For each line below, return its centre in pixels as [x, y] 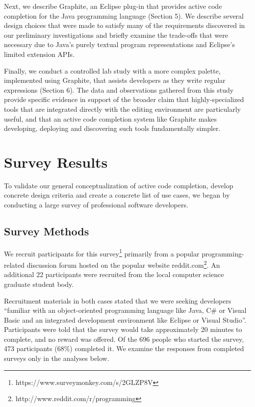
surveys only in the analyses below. [57, 358]
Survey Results [56, 162]
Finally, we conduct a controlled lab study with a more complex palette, [112, 70]
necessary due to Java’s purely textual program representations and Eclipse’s [119, 44]
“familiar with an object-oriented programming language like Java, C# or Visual [125, 310]
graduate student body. [39, 284]
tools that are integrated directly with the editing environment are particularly [122, 109]
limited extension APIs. [39, 54]
